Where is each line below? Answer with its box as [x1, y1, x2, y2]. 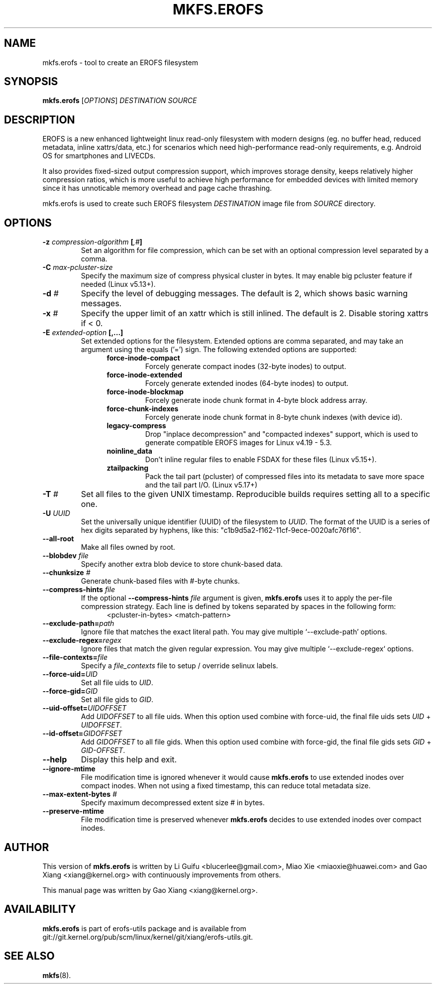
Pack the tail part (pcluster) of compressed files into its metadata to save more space [145, 472, 425, 481]
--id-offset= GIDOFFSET [42, 729, 122, 738]
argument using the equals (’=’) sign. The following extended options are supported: [81, 345, 357, 354]
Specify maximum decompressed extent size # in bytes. [81, 798, 265, 807]
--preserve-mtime [42, 807, 104, 816]
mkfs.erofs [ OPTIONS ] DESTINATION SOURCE [42, 96, 197, 105]
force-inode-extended [107, 370, 182, 379]
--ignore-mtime [42, 764, 96, 773]
